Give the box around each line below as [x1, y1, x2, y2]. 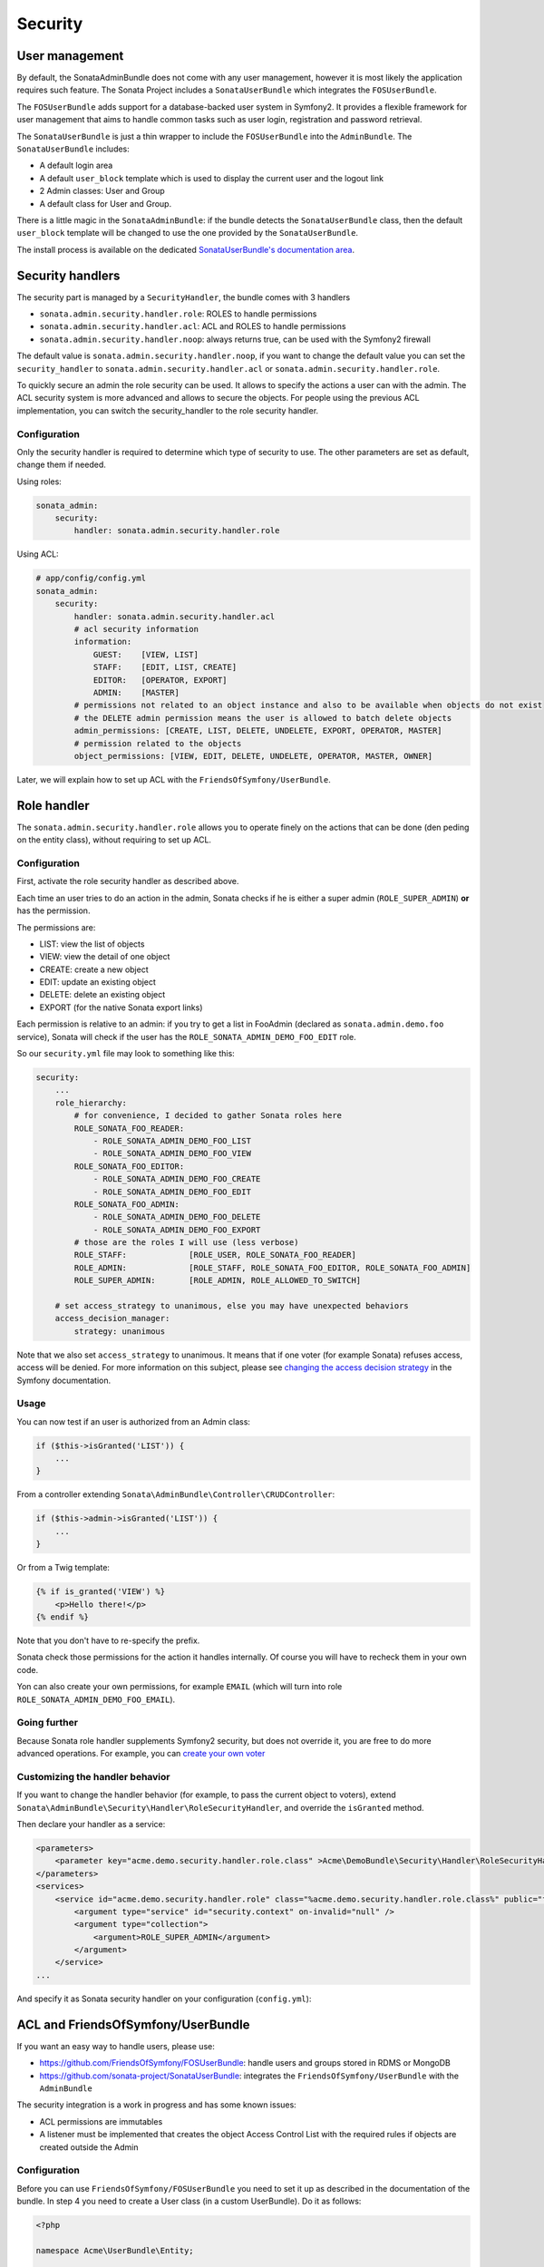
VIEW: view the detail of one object [39, 951, 170, 962]
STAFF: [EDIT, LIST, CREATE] [92, 662, 238, 673]
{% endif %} [35, 1611, 90, 1622]
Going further [16, 1717, 79, 1729]
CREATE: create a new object [39, 964, 149, 975]
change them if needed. [16, 459, 106, 471]
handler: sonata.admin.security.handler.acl [73, 611, 276, 621]
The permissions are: [16, 921, 96, 933]
